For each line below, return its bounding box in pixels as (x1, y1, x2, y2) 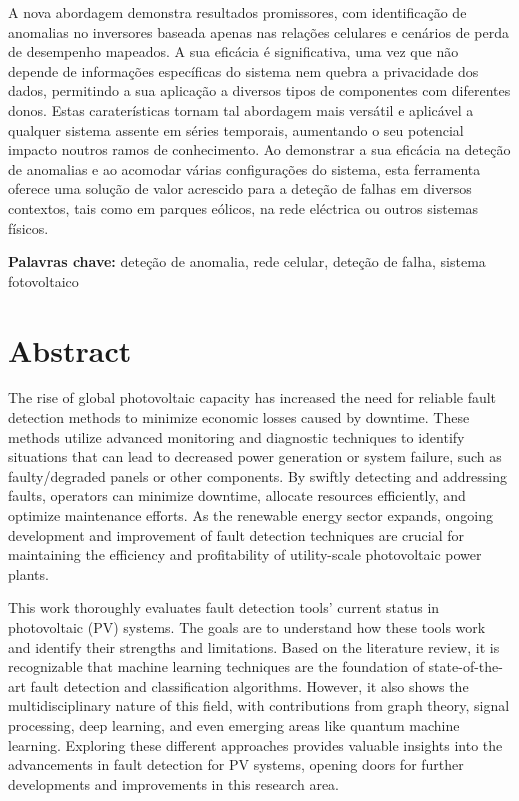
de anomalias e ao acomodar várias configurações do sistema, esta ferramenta (8, 158, 481, 179)
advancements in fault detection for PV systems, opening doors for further (8, 754, 464, 775)
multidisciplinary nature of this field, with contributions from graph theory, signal (8, 695, 510, 716)
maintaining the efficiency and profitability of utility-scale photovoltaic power (8, 544, 482, 565)
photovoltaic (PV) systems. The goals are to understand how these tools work (8, 616, 486, 637)
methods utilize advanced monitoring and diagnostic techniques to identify (8, 426, 465, 447)
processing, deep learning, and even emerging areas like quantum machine (8, 714, 460, 735)
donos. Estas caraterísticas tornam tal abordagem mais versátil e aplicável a (8, 99, 474, 120)
